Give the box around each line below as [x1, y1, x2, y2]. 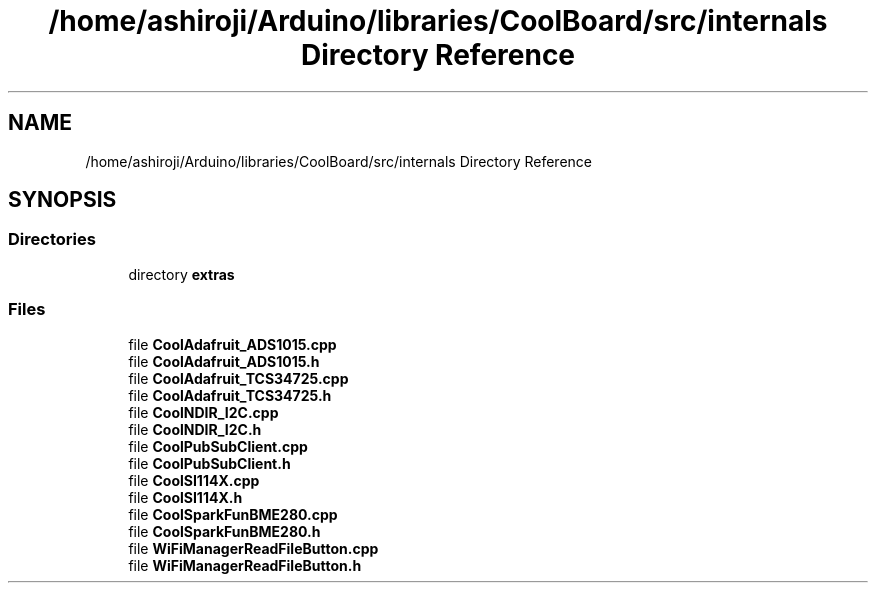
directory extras [128, 265, 235, 283]
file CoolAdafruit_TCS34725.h [128, 386, 332, 404]
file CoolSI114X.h [128, 488, 243, 506]
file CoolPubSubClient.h [128, 454, 291, 472]
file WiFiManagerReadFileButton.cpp [128, 539, 379, 557]
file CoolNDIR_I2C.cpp [128, 403, 279, 421]
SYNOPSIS [8, 187, 117, 213]
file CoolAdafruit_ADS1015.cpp [128, 335, 337, 353]
